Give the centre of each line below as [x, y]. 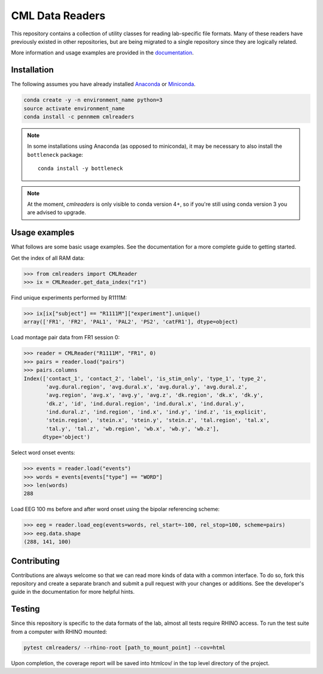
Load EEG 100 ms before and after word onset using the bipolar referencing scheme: [115, 509]
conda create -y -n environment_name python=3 [93, 100]
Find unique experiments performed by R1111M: [69, 297]
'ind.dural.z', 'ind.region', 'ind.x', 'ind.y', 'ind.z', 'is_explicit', [156, 412]
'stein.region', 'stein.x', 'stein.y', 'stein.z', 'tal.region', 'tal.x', [158, 420]
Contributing [35, 561]
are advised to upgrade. [57, 212]
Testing [25, 609]
